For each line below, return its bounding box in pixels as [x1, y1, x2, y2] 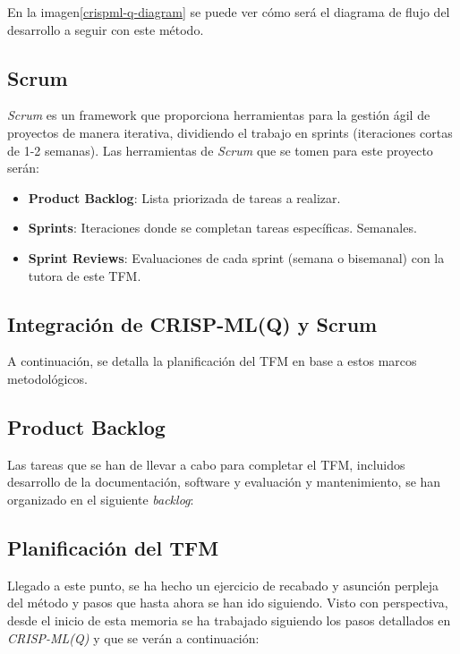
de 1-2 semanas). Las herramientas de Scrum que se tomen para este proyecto [7, 140, 433, 159]
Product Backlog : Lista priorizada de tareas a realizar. [28, 188, 341, 207]
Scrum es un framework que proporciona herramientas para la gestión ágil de [7, 106, 430, 124]
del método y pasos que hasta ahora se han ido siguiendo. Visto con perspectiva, [7, 593, 448, 612]
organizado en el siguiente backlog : [7, 489, 194, 508]
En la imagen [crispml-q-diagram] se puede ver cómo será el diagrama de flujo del [7, 3, 450, 21]
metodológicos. [7, 369, 88, 387]
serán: [7, 158, 39, 177]
